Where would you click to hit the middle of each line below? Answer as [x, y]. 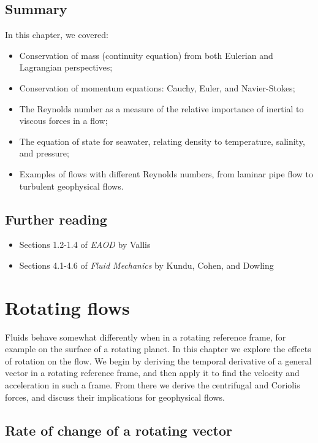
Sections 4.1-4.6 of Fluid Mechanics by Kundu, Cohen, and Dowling [146, 265]
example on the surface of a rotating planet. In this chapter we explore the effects [158, 349]
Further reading [56, 219]
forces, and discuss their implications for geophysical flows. [115, 397]
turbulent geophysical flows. [71, 186]
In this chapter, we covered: [57, 35]
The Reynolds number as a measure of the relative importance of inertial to [161, 108]
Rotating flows [67, 307]
